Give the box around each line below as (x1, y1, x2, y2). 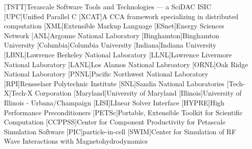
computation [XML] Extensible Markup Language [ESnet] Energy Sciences (4, 21, 224, 31)
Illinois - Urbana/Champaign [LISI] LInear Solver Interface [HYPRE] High (4, 97, 224, 107)
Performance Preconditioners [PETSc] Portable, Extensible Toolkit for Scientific (4, 107, 243, 117)
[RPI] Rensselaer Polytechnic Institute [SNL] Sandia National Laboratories (4, 78, 224, 88)
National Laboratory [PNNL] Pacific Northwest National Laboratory (4, 69, 208, 79)
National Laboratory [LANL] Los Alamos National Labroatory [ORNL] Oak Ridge (4, 59, 248, 69)
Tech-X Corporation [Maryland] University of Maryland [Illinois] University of (11, 88, 242, 98)
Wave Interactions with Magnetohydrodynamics (4, 136, 148, 146)
